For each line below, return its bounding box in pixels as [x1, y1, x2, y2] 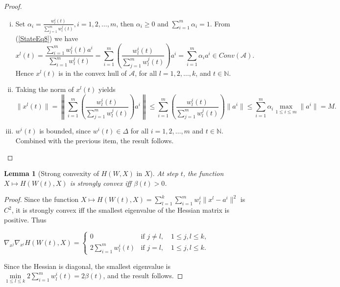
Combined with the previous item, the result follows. [15, 135, 174, 145]
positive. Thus [4, 214, 47, 224]
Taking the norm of [15, 84, 74, 94]
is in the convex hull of [58, 67, 127, 78]
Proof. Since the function [4, 194, 79, 204]
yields [98, 84, 116, 94]
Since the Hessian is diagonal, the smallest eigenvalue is [4, 261, 170, 271]
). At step [150, 168, 178, 178]
